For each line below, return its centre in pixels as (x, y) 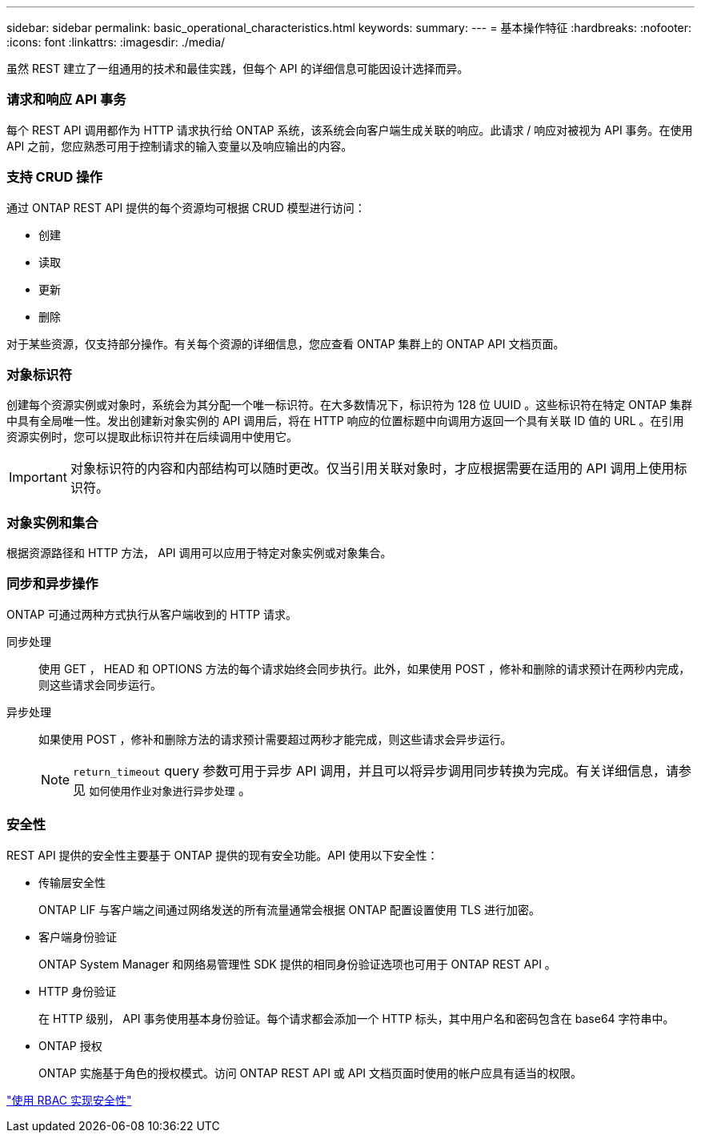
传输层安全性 (72, 882)
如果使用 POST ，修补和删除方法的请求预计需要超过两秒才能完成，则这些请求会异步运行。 (275, 739)
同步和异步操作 (52, 584)
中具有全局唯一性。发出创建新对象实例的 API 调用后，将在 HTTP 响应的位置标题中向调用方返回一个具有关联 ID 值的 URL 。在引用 (345, 421)
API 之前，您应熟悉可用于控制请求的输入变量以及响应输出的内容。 (180, 146)
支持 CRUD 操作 (54, 177)
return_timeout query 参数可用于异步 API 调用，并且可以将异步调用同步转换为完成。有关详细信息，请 (376, 770)
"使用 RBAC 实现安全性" (69, 1100)
